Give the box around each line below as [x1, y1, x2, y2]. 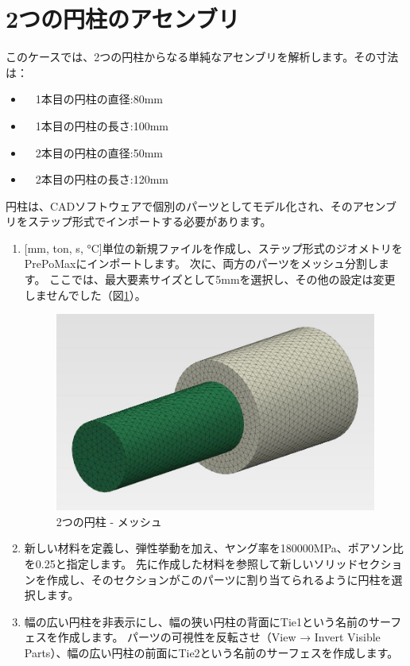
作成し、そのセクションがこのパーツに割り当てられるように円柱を [46, 571, 392, 587]
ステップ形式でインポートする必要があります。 [27, 213, 272, 230]
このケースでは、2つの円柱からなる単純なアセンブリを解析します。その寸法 [6, 48, 399, 65]
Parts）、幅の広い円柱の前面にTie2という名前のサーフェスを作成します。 [24, 645, 399, 661]
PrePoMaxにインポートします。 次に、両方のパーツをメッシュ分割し [24, 255, 378, 272]
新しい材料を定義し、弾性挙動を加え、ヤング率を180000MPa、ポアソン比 [24, 540, 404, 556]
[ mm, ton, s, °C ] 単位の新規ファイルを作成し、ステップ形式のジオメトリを [24, 239, 403, 256]
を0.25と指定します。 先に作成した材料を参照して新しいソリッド [24, 556, 358, 572]
